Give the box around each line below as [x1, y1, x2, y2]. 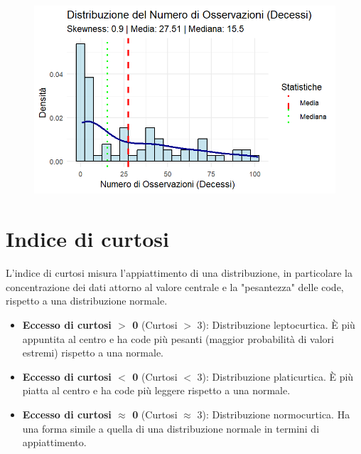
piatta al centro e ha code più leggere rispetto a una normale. [22, 383, 291, 398]
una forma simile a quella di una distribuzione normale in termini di [22, 421, 320, 435]
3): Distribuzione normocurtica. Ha [197, 407, 350, 422]
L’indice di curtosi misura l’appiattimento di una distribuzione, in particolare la [6, 265, 352, 280]
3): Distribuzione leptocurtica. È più [197, 317, 355, 332]
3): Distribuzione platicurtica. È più [197, 369, 354, 384]
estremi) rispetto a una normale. [22, 345, 164, 360]
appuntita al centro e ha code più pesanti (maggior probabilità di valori [22, 331, 334, 346]
